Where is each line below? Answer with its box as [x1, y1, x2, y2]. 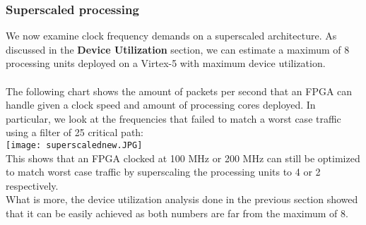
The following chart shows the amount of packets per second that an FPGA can [6, 83, 353, 98]
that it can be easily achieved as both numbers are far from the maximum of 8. [6, 206, 348, 220]
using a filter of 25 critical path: [6, 125, 144, 140]
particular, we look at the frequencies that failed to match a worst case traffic [6, 111, 341, 126]
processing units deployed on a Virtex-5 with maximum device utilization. [6, 56, 326, 71]
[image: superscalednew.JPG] [6, 140, 143, 150]
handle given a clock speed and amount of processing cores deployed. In [6, 97, 316, 112]
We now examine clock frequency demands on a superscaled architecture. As [6, 28, 337, 43]
